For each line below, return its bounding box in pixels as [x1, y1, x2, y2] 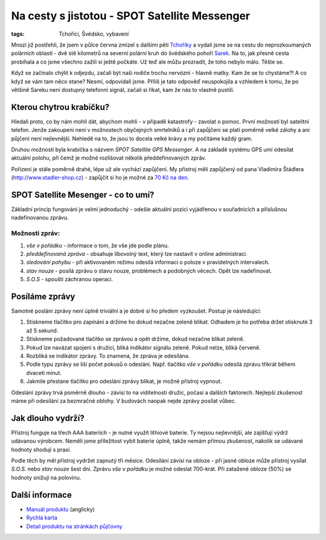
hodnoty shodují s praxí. [11, 446, 72, 453]
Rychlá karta [26, 514, 57, 521]
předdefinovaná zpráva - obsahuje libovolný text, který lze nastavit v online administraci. [26, 250, 248, 257]
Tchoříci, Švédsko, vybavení [59, 30, 129, 37]
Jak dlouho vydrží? [11, 413, 85, 423]
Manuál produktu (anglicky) [26, 506, 95, 513]
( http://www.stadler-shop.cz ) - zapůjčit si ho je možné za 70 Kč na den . [11, 174, 190, 181]
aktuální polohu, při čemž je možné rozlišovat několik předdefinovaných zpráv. [11, 154, 206, 161]
